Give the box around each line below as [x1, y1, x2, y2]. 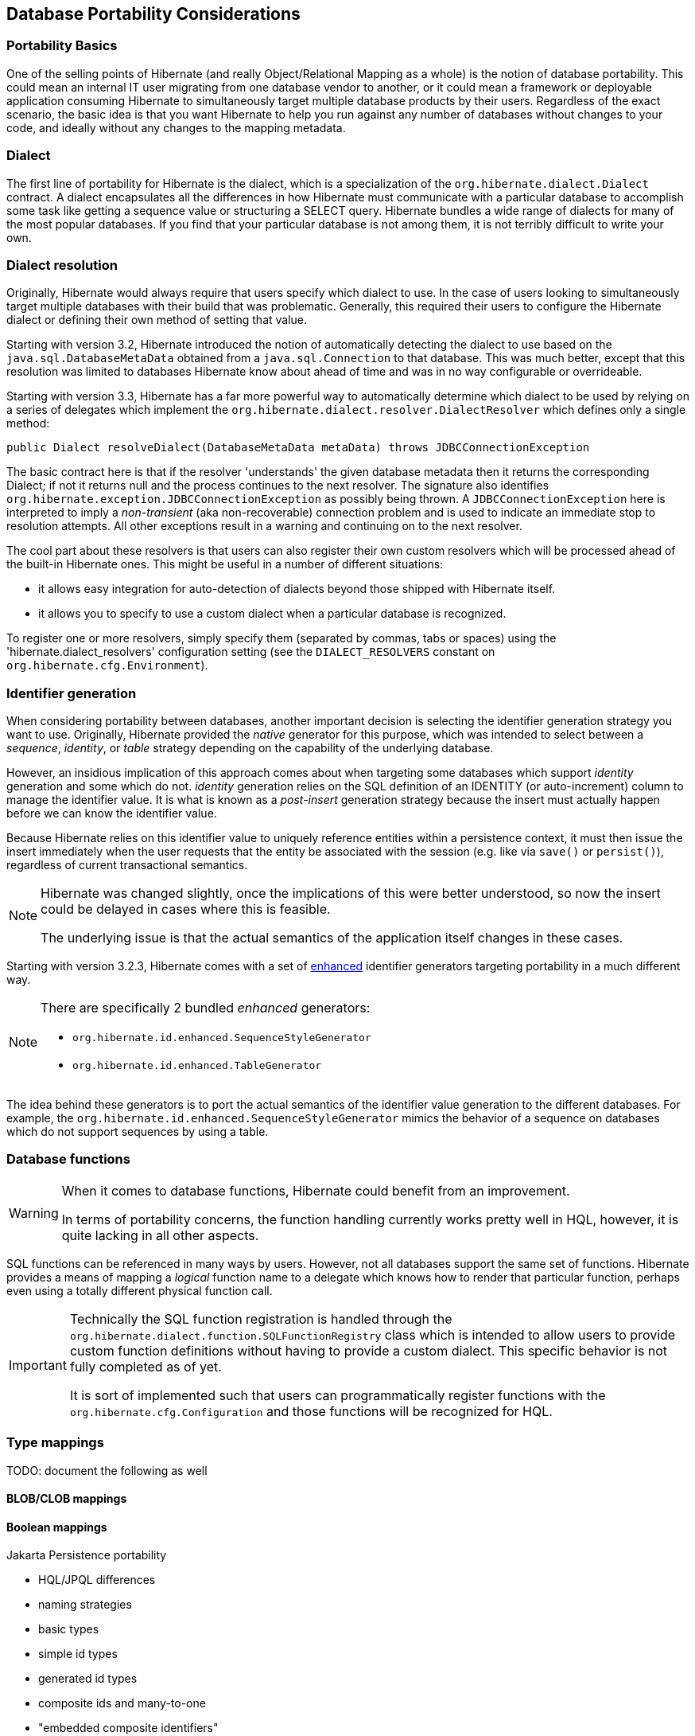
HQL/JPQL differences [38, 1573, 156, 1587]
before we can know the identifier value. [6, 806, 217, 821]
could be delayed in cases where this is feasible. [41, 901, 331, 918]
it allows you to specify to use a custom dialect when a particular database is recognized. [38, 607, 507, 621]
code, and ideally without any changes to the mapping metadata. [6, 120, 346, 135]
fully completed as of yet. [69, 1358, 222, 1375]
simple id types [38, 1647, 118, 1661]
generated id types [38, 1672, 138, 1686]
